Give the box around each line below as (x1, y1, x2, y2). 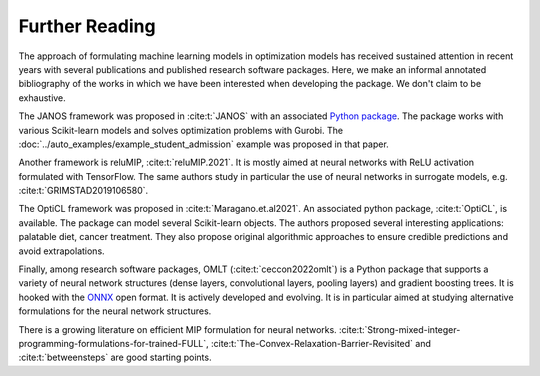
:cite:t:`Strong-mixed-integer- (338, 323, 461, 335)
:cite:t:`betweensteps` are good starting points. (18, 351, 212, 364)
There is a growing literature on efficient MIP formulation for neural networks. (18, 323, 337, 335)
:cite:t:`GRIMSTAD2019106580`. (18, 185, 149, 197)
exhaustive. (18, 91, 67, 104)
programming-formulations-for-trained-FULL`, (18, 337, 209, 349)
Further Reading (18, 15, 156, 37)
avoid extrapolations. (18, 245, 105, 257)
